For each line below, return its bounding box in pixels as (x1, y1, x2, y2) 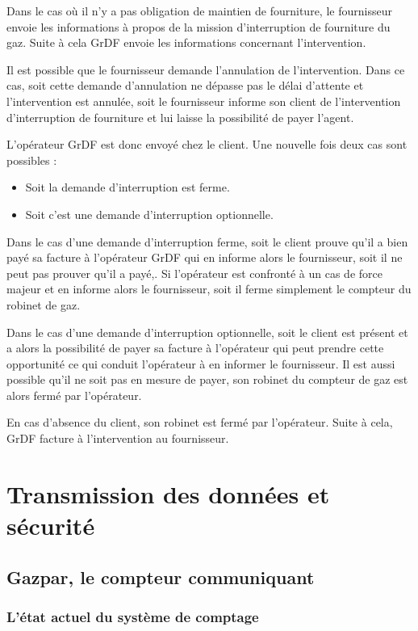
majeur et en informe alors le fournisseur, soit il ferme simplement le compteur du (6, 280, 412, 297)
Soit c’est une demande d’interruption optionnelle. (25, 205, 274, 222)
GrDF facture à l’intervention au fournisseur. (6, 430, 229, 447)
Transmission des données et (6, 477, 330, 510)
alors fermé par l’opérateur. (6, 386, 142, 403)
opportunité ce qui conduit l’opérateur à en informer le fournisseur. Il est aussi (6, 355, 395, 372)
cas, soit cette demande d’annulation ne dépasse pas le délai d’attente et (6, 77, 364, 94)
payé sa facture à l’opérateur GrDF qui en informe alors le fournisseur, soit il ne (6, 249, 403, 266)
